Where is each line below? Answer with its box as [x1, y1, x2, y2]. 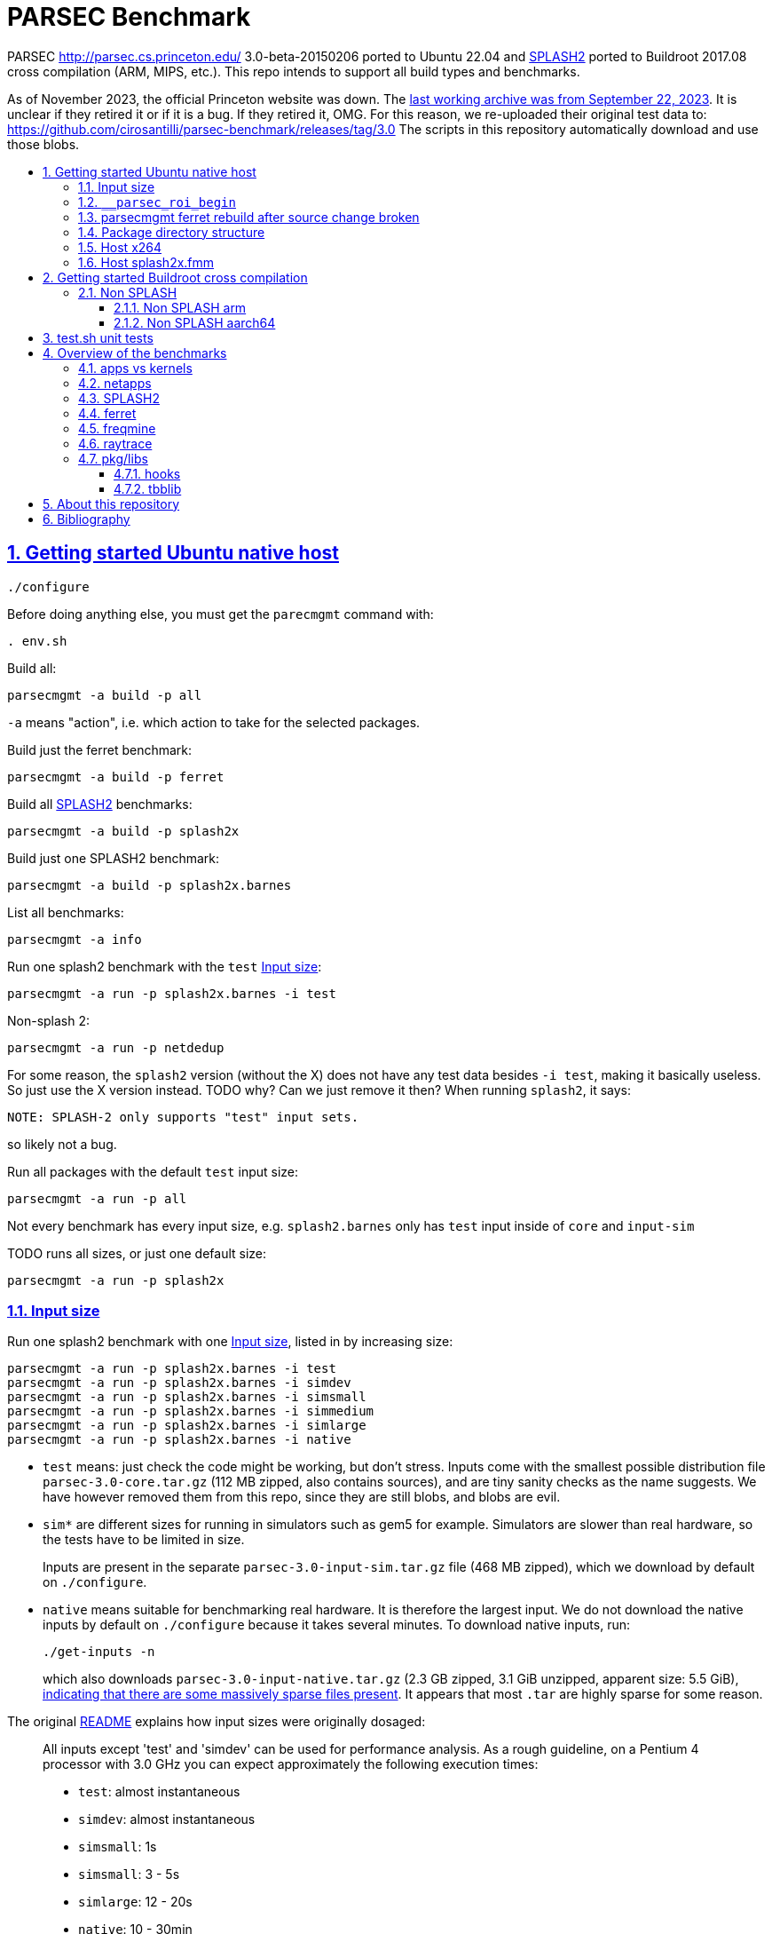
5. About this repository [43, 495, 180, 511]
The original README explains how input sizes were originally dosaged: [7, 1714, 426, 1730]
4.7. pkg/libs [78, 450, 148, 466]
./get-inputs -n [43, 1645, 155, 1660]
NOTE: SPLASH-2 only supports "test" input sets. [7, 1109, 359, 1124]
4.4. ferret [78, 405, 137, 421]
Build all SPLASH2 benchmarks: [7, 796, 193, 812]
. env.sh [7, 633, 67, 648]
